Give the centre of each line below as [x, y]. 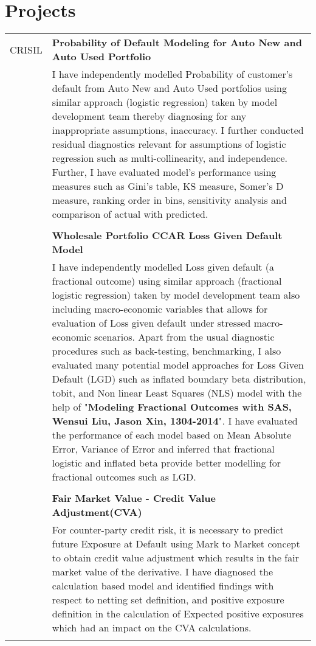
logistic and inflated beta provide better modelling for [167, 463]
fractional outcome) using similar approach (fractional [167, 281]
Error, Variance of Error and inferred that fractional [163, 449]
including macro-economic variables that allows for [160, 309]
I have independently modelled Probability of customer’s [172, 74]
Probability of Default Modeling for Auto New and [177, 43]
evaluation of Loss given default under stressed [151, 323]
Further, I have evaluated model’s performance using [164, 172]
